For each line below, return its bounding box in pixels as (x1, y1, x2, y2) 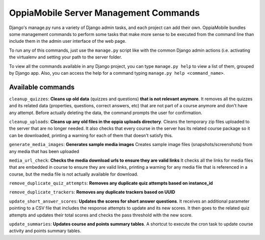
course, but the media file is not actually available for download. (9, 171, 138, 177)
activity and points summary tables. (9, 228, 81, 234)
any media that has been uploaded (9, 148, 79, 154)
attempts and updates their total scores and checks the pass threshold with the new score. (9, 212, 193, 218)
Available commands (9, 83, 75, 91)
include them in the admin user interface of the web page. (9, 38, 127, 44)
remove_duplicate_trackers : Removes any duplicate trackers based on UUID (9, 189, 175, 195)
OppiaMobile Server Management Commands (9, 7, 200, 18)
